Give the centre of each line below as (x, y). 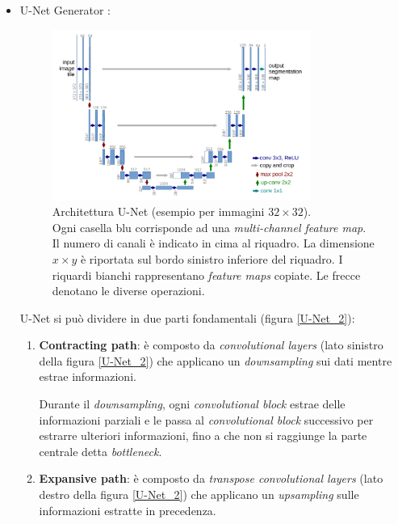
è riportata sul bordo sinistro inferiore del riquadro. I (212, 258)
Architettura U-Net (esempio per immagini (158, 211)
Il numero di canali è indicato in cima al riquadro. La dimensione (213, 243)
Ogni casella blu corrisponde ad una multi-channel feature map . (209, 227)
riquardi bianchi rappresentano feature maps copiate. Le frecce (206, 275)
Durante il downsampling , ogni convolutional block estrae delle (192, 404)
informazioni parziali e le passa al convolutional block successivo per (206, 419)
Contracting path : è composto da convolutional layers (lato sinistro (211, 345)
